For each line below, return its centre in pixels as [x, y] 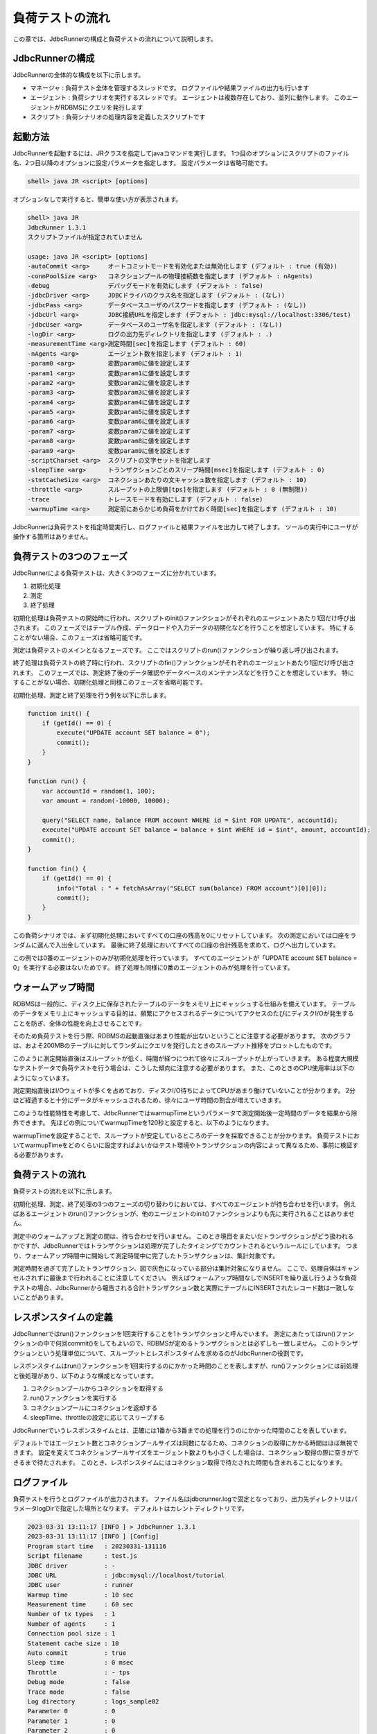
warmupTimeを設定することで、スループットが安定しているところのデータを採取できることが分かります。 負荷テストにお [186, 1135]
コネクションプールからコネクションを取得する [97, 1388]
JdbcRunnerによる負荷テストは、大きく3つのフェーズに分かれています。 [117, 573]
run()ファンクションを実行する [74, 1398]
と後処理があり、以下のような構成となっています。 [85, 1375]
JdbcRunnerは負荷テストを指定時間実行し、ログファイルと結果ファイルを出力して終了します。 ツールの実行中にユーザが [185, 526]
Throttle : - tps [79, 1672]
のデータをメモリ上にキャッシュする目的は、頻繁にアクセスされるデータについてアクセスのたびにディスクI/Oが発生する [183, 1013]
